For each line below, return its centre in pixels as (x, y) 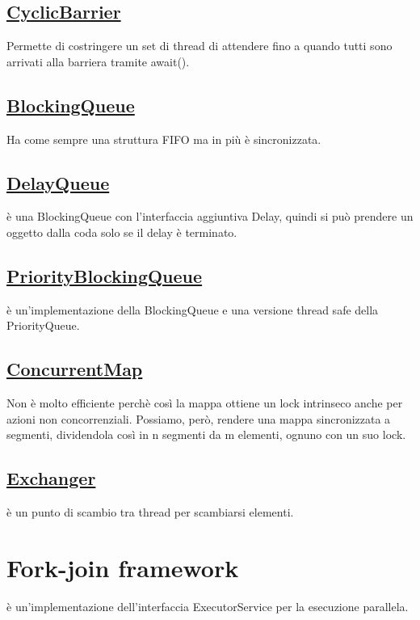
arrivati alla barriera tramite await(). (98, 61)
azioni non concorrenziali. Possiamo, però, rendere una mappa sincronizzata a (199, 418)
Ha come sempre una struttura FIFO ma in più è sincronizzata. (164, 139)
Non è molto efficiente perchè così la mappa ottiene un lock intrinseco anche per (205, 403)
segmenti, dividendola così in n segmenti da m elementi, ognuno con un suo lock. (206, 434)
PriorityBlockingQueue (105, 275)
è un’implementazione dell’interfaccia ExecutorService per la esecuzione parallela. (208, 606)
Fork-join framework (123, 567)
